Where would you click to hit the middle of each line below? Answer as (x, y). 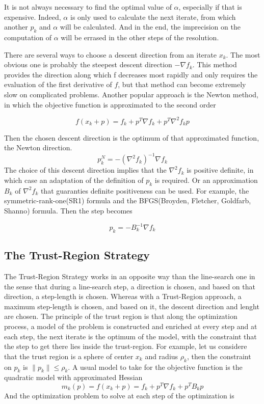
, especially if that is (210, 7)
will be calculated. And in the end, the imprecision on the (150, 27)
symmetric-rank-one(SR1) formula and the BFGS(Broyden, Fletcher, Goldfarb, (128, 200)
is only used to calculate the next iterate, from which (153, 17)
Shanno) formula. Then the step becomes (68, 210)
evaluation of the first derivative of (58, 84)
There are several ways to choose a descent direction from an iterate (110, 54)
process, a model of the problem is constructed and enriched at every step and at (131, 326)
